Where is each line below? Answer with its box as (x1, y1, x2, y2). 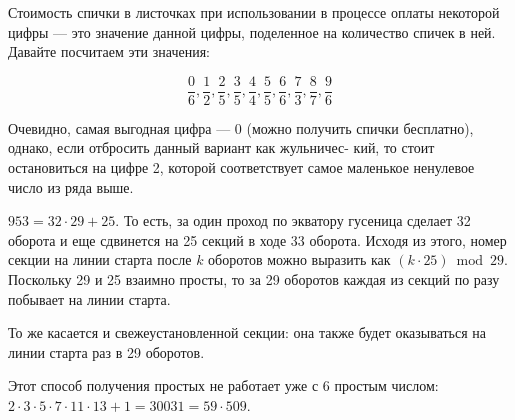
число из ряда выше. (8, 176, 134, 197)
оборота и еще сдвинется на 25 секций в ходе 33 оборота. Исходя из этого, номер (8, 229, 507, 250)
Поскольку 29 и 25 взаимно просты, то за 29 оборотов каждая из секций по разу (8, 269, 500, 289)
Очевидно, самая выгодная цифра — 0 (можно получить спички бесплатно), (8, 117, 474, 138)
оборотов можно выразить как (208, 249, 391, 270)
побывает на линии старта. (8, 288, 171, 309)
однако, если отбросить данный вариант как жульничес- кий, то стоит (8, 137, 435, 158)
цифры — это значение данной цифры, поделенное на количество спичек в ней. (8, 21, 496, 42)
